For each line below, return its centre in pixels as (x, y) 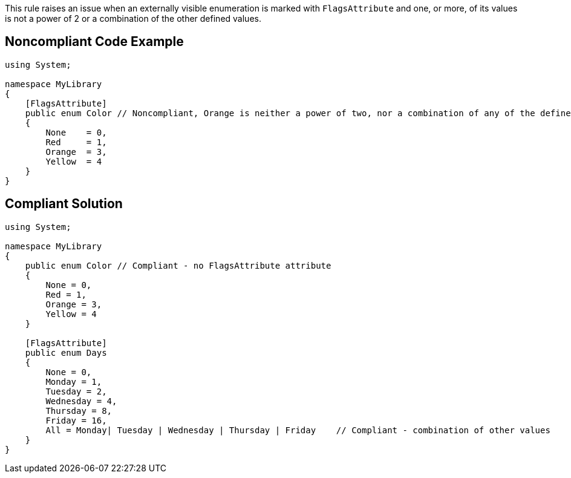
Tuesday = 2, (76, 391)
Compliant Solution (64, 204)
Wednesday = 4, (81, 401)
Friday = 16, (76, 420)
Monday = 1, (74, 381)
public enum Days (66, 352)
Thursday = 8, (79, 411)
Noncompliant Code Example (94, 42)
